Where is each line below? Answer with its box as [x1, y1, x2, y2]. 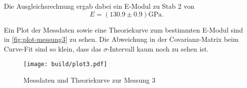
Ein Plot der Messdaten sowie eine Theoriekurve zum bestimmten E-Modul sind [4, 24, 243, 35]
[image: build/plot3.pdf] [23, 61, 107, 68]
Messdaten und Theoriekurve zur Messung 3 [23, 75, 155, 85]
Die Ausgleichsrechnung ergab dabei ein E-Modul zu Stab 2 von [4, 1, 194, 11]
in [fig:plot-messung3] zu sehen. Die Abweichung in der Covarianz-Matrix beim [4, 34, 239, 44]
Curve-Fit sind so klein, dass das [4, 43, 101, 53]
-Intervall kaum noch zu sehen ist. [107, 43, 209, 53]
